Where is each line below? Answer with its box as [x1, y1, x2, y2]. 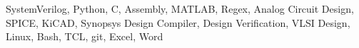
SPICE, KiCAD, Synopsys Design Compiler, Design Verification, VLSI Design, [6, 15, 350, 30]
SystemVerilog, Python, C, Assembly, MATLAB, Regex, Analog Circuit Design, [6, 1, 354, 16]
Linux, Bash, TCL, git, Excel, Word [6, 29, 163, 44]
